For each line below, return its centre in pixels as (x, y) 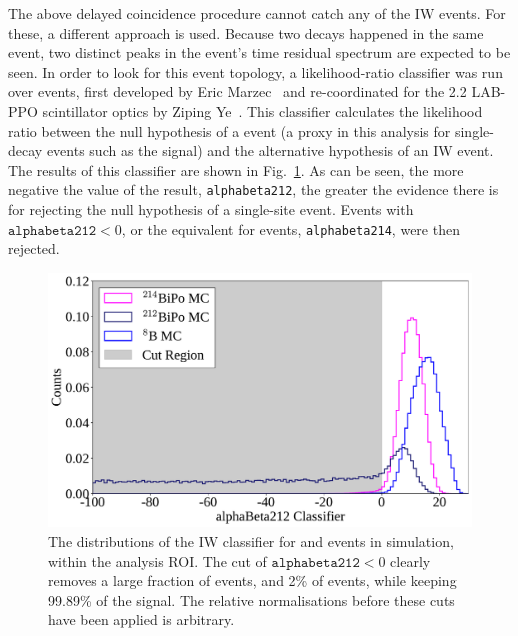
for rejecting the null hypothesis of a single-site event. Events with (211, 209)
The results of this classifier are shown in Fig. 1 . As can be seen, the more (236, 169)
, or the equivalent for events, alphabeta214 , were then (290, 228)
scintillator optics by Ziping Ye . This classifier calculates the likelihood (262, 110)
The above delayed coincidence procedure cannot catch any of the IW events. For (257, 13)
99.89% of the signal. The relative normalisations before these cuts (251, 599)
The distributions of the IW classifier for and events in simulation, (251, 541)
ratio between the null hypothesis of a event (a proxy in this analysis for (229, 130)
